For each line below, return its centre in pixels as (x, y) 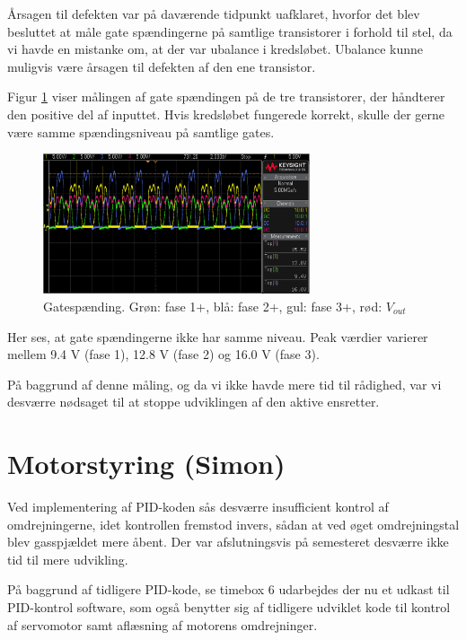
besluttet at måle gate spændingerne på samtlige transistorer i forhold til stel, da (230, 31)
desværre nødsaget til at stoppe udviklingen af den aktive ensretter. (193, 402)
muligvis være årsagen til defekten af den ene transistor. (162, 66)
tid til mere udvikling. (68, 559)
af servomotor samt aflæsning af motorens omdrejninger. (163, 624)
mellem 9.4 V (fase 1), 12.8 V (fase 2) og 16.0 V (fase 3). (163, 354)
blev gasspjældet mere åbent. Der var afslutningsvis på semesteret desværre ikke (228, 542)
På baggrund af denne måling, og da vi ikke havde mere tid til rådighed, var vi (224, 384)
